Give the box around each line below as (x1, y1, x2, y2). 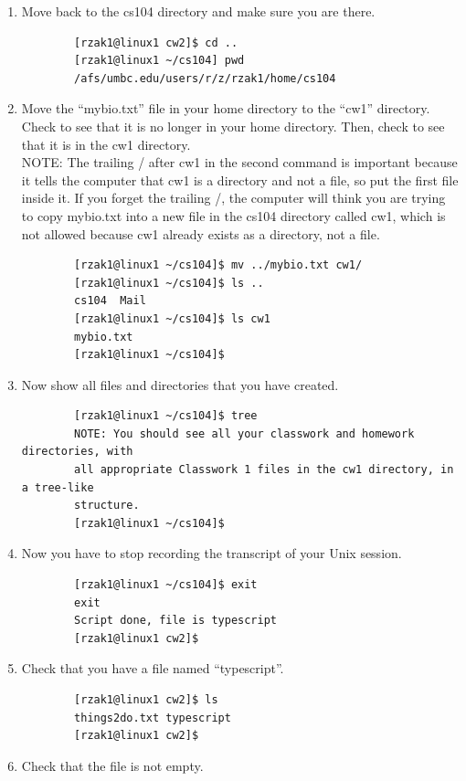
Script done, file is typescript (74, 614, 277, 628)
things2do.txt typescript (74, 711, 231, 724)
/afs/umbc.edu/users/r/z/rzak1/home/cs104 (74, 71, 336, 85)
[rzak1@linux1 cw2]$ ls (74, 693, 218, 706)
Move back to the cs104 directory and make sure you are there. (21, 2, 376, 20)
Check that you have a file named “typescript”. (21, 659, 284, 678)
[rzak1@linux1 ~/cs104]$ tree (74, 409, 258, 423)
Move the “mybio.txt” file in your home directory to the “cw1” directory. (21, 99, 430, 118)
